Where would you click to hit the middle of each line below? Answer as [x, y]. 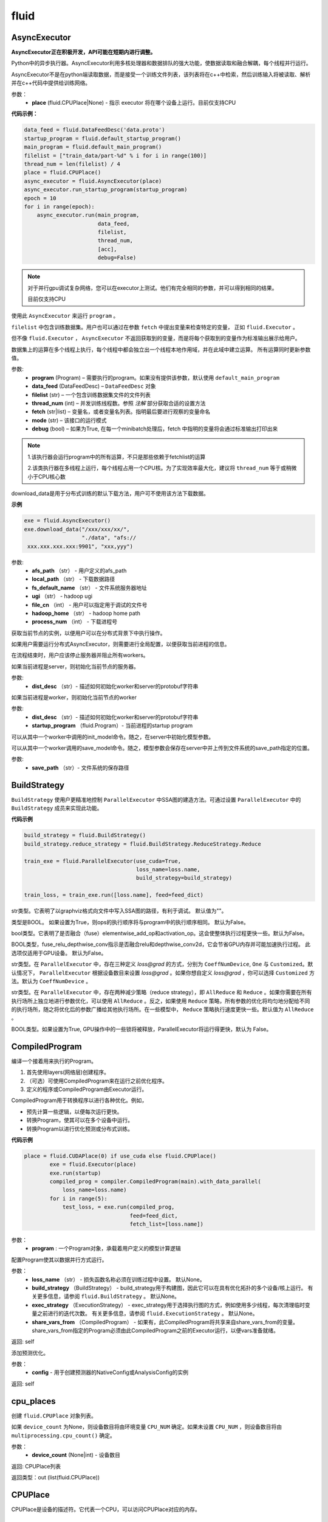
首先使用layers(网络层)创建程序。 [68, 1072]
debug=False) [117, 258]
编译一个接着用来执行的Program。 [54, 1061]
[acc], [108, 249]
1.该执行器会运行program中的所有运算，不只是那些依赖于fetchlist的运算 [117, 457]
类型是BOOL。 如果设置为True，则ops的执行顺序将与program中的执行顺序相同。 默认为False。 [130, 922]
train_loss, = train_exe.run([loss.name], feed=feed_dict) [114, 895]
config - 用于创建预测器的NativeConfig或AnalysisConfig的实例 [110, 1372]
